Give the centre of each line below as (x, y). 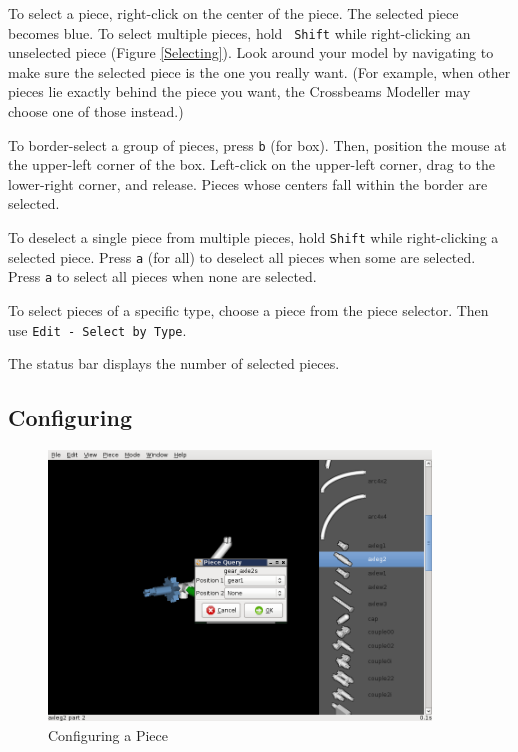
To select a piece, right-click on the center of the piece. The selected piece (233, 13)
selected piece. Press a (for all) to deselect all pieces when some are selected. (242, 256)
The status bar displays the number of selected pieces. (174, 363)
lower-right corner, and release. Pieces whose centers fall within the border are (248, 183)
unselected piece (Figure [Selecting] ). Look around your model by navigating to (251, 52)
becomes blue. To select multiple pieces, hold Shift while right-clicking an (239, 32)
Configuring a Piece (108, 734)
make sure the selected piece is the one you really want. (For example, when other (259, 71)
